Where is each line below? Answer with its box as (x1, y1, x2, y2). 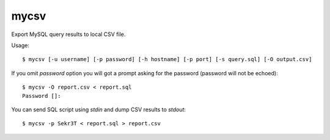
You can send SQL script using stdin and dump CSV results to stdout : (11, 106, 186, 113)
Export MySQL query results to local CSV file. (11, 31, 126, 38)
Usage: (11, 42, 30, 49)
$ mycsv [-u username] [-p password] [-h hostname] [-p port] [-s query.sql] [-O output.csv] (22, 56, 312, 63)
